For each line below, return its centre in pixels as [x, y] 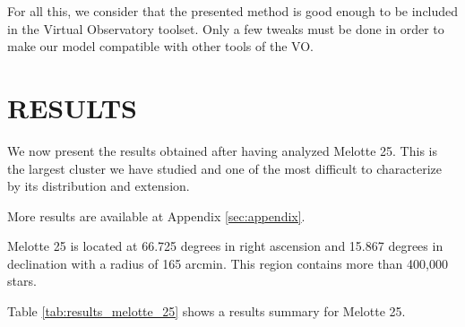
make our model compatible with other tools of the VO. [160, 46]
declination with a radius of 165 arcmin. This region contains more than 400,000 [228, 263]
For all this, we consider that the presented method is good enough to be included [233, 11]
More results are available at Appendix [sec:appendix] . [156, 215]
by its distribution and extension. [99, 186]
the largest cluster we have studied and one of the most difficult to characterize [224, 168]
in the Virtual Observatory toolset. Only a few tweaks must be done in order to [226, 28]
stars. [22, 281]
